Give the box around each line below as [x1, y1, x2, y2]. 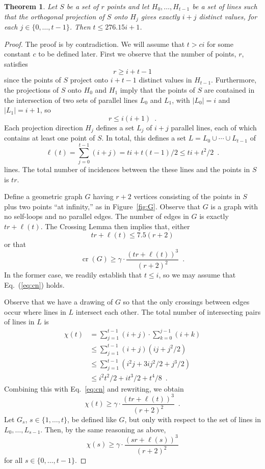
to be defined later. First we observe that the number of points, [38, 48, 236, 59]
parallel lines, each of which [171, 122, 257, 132]
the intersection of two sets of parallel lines [4, 94, 138, 105]
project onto [70, 74, 109, 85]
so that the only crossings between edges [123, 296, 250, 307]
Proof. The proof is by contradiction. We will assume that [4, 38, 185, 49]
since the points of [4, 74, 61, 85]
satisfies [4, 58, 28, 69]
